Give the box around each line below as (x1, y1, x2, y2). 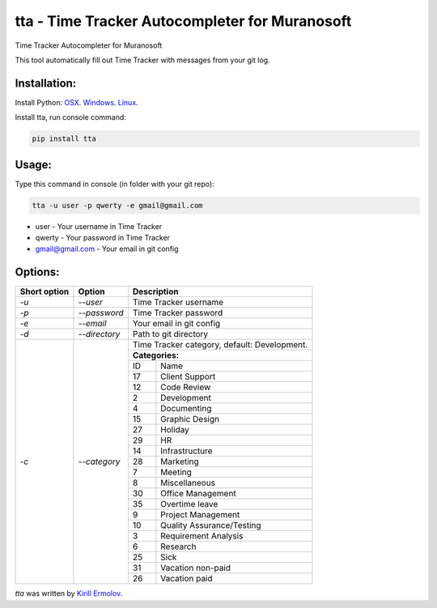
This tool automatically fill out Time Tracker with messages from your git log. (15, 55, 270, 65)
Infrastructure (160, 445, 214, 457)
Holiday (160, 424, 190, 436)
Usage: (15, 158, 53, 172)
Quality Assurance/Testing (160, 520, 262, 531)
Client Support (160, 371, 216, 382)
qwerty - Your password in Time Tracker (35, 233, 170, 243)
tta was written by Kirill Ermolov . (15, 589, 123, 598)
